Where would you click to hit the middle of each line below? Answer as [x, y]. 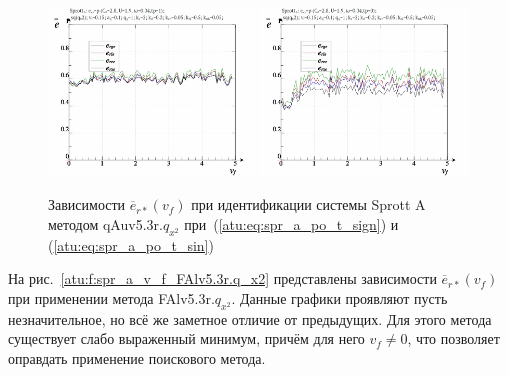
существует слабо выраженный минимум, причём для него [186, 338]
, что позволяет [453, 338]
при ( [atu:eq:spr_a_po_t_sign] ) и [291, 223]
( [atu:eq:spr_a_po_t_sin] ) [131, 244]
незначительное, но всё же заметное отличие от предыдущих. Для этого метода [250, 318]
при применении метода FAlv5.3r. [111, 297]
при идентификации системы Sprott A [308, 204]
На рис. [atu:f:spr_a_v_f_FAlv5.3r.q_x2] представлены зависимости [222, 278]
